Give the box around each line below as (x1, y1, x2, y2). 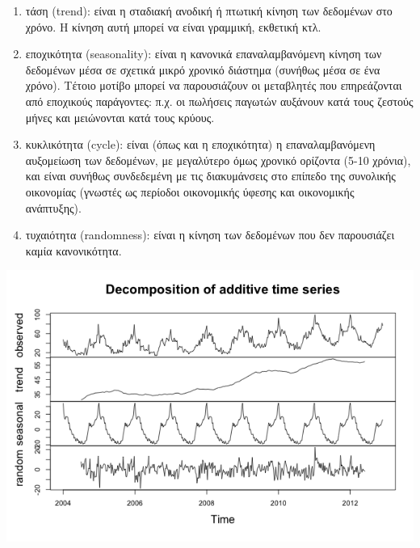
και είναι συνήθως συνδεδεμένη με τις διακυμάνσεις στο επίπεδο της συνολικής (25, 167, 396, 184)
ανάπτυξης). (25, 199, 82, 216)
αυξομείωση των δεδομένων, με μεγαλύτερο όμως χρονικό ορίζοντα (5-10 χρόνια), (25, 151, 411, 168)
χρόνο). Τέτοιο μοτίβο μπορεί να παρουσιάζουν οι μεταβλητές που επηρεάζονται (25, 77, 402, 94)
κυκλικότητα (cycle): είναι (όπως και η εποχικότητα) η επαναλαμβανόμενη (25, 136, 376, 153)
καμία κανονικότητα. (25, 242, 122, 259)
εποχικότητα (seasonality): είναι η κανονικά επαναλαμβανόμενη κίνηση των (25, 45, 382, 62)
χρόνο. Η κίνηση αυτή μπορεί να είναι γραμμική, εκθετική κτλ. (25, 18, 321, 35)
